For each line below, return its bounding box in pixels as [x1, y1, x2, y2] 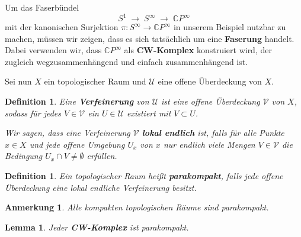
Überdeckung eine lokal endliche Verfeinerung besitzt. [5, 181, 197, 193]
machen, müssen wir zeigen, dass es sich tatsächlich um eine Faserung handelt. [5, 32, 294, 44]
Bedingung [5, 150, 43, 162]
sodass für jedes [5, 106, 62, 119]
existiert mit [126, 106, 171, 119]
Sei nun [5, 75, 32, 87]
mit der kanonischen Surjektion [5, 21, 119, 33]
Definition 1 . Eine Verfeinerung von [5, 95, 149, 108]
